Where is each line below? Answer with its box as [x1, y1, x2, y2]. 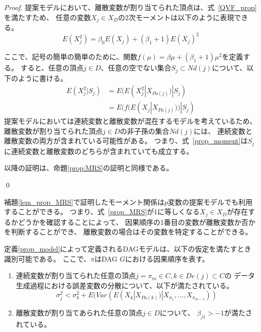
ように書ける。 [18, 72, 67, 83]
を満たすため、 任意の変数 [4, 12, 91, 22]
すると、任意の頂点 [20, 62, 84, 73]
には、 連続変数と [194, 125, 252, 136]
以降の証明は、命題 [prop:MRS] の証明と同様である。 [4, 162, 173, 173]
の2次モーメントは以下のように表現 [118, 12, 234, 22]
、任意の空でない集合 [101, 62, 171, 73]
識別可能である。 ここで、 [4, 253, 91, 264]
